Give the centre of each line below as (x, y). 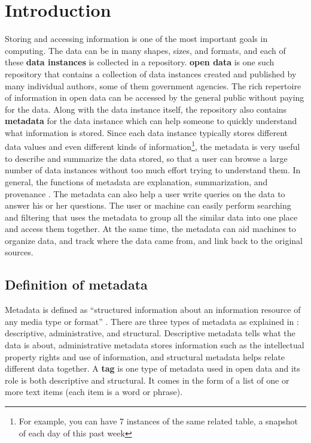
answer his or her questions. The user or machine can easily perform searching (148, 205)
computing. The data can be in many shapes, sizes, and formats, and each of (145, 50)
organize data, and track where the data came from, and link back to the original (154, 240)
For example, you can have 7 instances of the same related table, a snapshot (158, 421)
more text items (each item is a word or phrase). (94, 392)
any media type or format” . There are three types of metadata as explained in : (152, 321)
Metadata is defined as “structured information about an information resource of (153, 310)
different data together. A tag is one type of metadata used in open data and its (153, 368)
